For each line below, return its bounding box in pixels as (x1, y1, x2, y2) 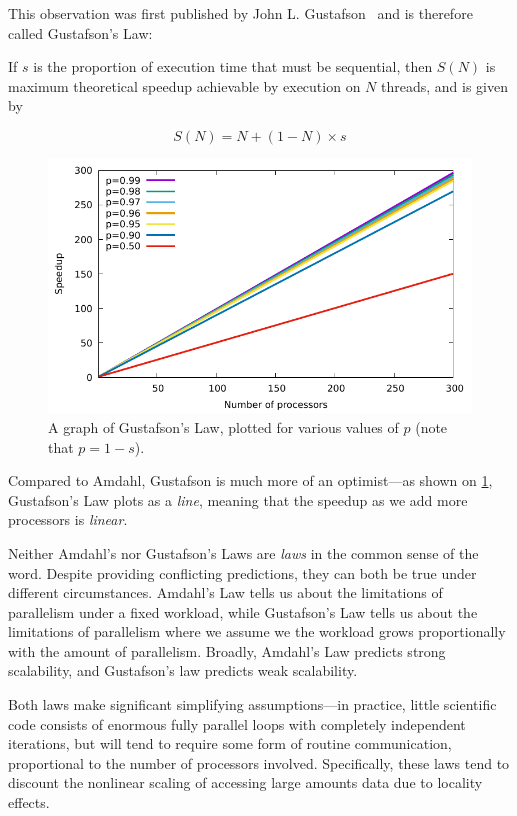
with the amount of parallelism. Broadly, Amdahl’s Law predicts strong (8, 640, 446, 661)
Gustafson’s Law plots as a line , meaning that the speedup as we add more (8, 489, 468, 510)
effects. (8, 792, 50, 813)
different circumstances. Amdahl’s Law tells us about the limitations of (8, 582, 443, 603)
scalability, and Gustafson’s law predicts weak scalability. (8, 660, 358, 681)
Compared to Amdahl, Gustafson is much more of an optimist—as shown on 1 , (8, 470, 493, 491)
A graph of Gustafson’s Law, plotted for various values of (48, 416, 399, 437)
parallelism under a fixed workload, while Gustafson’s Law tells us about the (8, 601, 478, 622)
